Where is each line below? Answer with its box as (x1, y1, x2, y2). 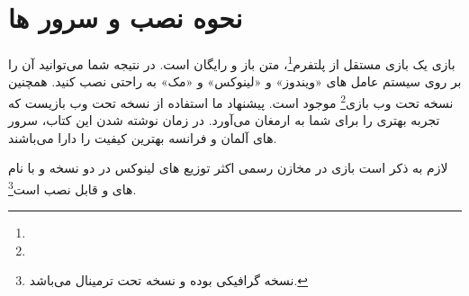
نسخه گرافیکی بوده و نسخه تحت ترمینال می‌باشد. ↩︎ (29, 271, 309, 290)
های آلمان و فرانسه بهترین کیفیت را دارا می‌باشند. (8, 128, 277, 147)
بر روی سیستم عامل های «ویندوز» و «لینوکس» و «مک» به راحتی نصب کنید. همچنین (8, 72, 462, 91)
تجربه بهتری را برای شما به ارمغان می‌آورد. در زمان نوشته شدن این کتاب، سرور (8, 111, 440, 130)
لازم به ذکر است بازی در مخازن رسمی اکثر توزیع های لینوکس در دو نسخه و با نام (8, 158, 448, 177)
